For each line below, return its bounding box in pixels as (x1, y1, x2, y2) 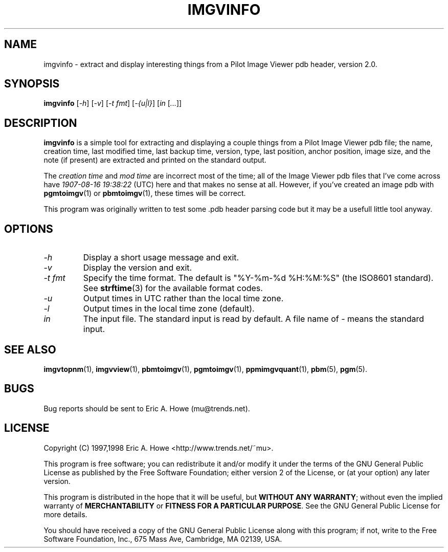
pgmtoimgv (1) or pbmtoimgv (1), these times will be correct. (43, 189, 246, 198)
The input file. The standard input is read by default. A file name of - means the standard (83, 314, 424, 324)
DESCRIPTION (4, 116, 77, 129)
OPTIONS (4, 222, 53, 235)
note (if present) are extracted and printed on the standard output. (43, 156, 266, 165)
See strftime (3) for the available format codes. (83, 283, 263, 294)
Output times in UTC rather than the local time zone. (83, 293, 284, 304)
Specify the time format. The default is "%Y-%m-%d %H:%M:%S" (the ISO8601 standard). (83, 273, 434, 283)
